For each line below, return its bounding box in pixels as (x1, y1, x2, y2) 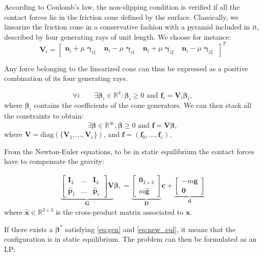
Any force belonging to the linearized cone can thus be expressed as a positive (4, 63, 248, 73)
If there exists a (4, 223, 53, 234)
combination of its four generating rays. (4, 73, 128, 83)
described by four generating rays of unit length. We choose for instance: (4, 31, 231, 42)
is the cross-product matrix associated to (56, 207, 183, 217)
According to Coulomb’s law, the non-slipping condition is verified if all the (4, 2, 240, 12)
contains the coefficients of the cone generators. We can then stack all (34, 100, 252, 110)
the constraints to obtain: (4, 110, 84, 121)
